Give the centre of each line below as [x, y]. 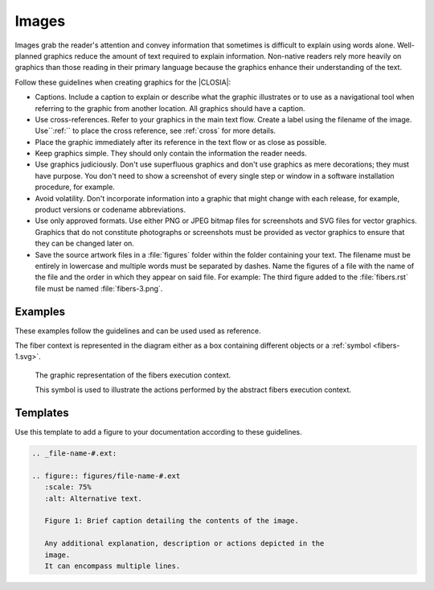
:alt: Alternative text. [93, 498]
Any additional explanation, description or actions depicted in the [184, 544]
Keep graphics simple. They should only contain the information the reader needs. [171, 154]
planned [29, 56]
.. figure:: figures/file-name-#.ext [106, 476]
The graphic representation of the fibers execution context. [133, 375]
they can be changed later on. [84, 243]
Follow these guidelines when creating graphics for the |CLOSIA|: [123, 82]
